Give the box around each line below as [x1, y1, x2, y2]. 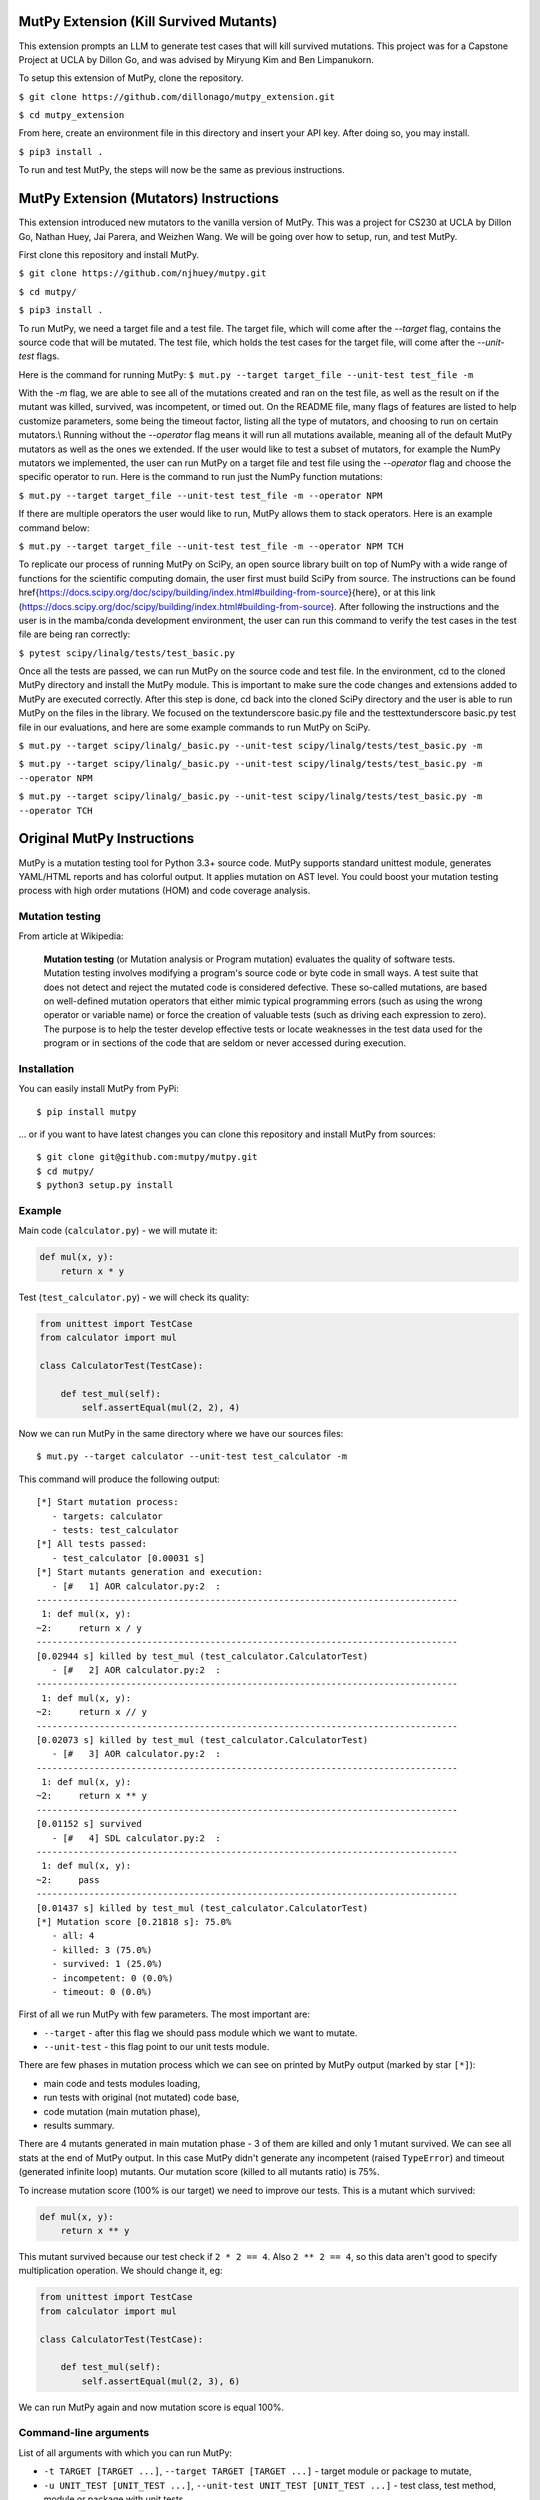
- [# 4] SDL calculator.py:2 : [51, 1832, 222, 1844]
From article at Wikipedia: [18, 930, 124, 942]
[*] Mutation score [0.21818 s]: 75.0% [36, 1916, 232, 1927]
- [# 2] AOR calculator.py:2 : [51, 1664, 222, 1675]
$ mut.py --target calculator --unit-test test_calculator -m [36, 1451, 348, 1462]
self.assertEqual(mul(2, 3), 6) [81, 2375, 240, 2387]
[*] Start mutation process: [36, 1496, 179, 1508]
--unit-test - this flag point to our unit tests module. [43, 2041, 270, 2053]
